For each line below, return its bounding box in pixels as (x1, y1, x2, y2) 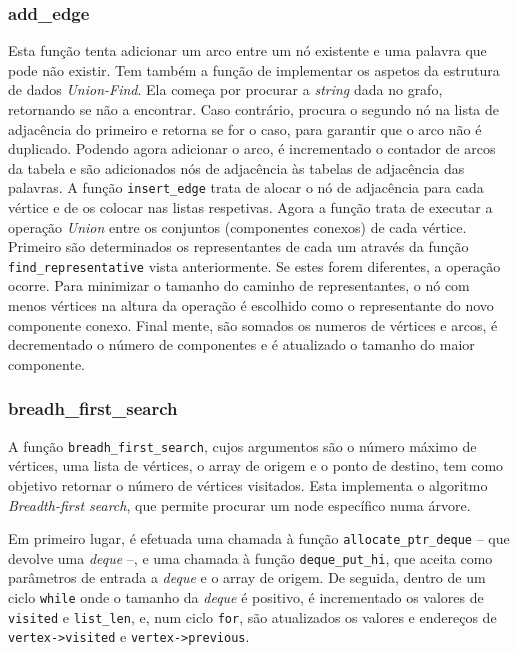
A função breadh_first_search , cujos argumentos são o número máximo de (8, 435, 477, 456)
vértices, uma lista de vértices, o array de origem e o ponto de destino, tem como (8, 455, 504, 476)
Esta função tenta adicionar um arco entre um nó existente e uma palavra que (8, 40, 487, 61)
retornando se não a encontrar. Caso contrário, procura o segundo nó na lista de (8, 99, 500, 119)
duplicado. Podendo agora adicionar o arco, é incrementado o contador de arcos (8, 138, 496, 159)
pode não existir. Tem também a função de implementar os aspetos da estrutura (8, 59, 500, 80)
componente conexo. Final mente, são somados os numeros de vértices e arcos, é (8, 314, 498, 335)
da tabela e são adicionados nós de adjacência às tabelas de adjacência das (8, 157, 465, 178)
